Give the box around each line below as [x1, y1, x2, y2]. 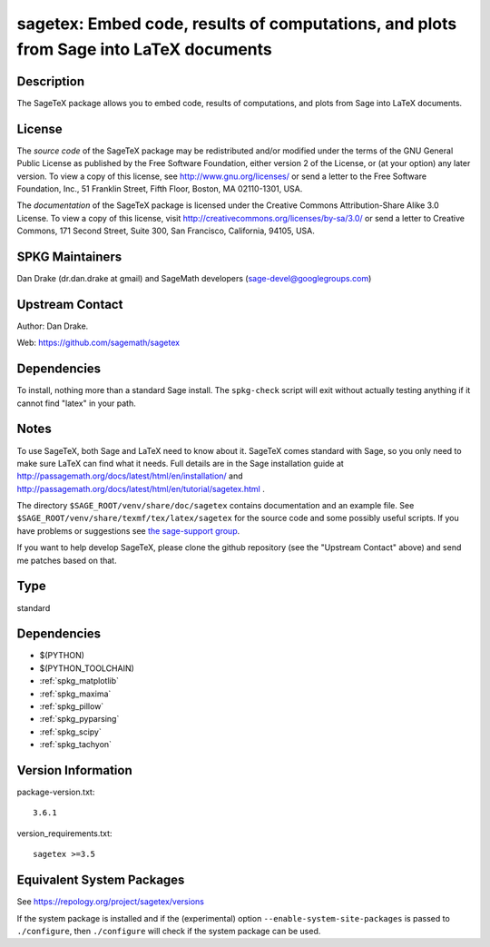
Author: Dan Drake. [16, 321, 89, 331]
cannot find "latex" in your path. [16, 398, 136, 409]
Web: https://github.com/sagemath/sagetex [16, 337, 181, 349]
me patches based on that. [16, 555, 117, 566]
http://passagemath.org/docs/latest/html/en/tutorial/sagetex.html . [16, 483, 265, 494]
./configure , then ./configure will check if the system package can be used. [16, 925, 321, 936]
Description [16, 74, 85, 89]
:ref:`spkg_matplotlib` [39, 676, 120, 686]
